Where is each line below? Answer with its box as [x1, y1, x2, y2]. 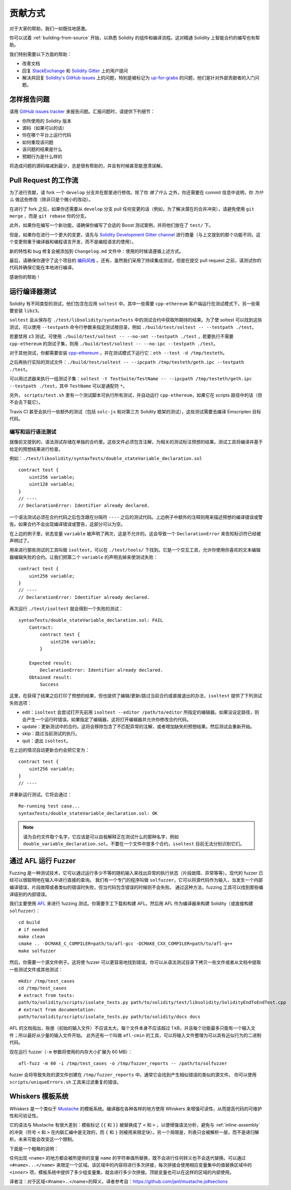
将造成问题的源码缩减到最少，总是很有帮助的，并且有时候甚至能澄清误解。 [9, 163, 165, 169]
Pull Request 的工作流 [9, 176, 79, 185]
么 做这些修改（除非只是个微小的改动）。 [9, 196, 93, 203]
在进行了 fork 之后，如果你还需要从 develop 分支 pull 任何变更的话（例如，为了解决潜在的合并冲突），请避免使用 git [9, 206, 254, 212]
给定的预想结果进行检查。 [9, 446, 63, 452]
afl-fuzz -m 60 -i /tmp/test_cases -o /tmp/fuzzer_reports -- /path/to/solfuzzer [18, 1060, 228, 1066]
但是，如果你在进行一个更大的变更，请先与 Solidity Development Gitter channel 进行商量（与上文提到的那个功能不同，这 [9, 231, 261, 237]
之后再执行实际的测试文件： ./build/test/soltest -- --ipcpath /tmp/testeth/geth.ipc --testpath [9, 359, 244, 365]
